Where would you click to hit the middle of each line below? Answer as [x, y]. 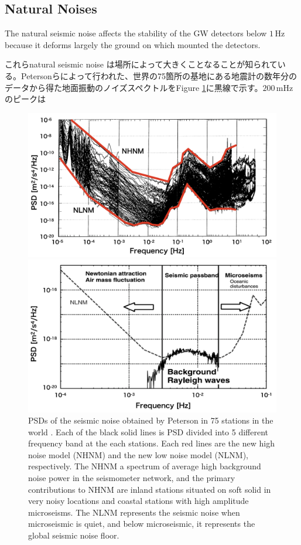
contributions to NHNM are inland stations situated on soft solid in [150, 489]
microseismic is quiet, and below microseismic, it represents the [142, 524]
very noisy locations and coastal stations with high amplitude [138, 501]
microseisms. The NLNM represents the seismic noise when [134, 512]
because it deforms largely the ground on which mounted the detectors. [133, 44]
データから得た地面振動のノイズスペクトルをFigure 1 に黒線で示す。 [134, 87]
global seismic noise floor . [74, 535]
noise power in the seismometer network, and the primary [132, 478]
